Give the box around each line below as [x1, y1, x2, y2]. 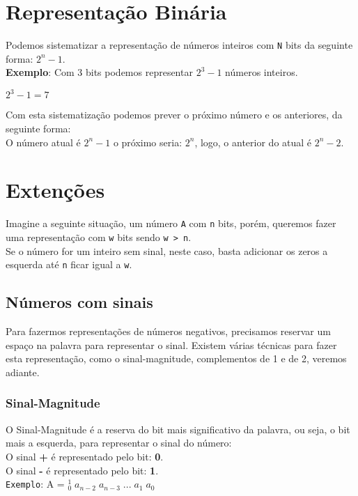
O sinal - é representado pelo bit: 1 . [6, 463, 159, 477]
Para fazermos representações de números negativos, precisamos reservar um [6, 324, 331, 339]
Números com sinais [6, 291, 153, 313]
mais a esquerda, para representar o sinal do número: [6, 435, 232, 450]
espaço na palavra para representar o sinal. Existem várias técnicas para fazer [6, 337, 337, 352]
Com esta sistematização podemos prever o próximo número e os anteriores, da [6, 107, 343, 122]
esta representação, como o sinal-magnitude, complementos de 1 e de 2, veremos [6, 351, 347, 366]
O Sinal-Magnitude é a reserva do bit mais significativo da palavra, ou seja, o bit [6, 421, 350, 436]
